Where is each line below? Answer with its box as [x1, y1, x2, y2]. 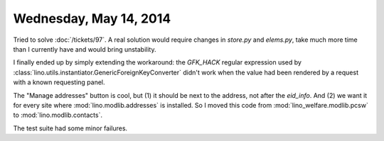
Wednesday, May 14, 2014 [13, 11, 171, 26]
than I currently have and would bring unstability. [13, 45, 156, 53]
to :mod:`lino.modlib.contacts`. [13, 111, 103, 120]
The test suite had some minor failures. [13, 124, 128, 132]
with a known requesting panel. [13, 78, 106, 86]
